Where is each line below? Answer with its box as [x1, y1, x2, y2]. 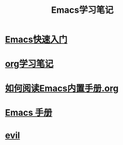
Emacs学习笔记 [51, 4, 114, 16]
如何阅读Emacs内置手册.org [5, 83, 119, 94]
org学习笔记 [5, 58, 54, 69]
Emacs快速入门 [5, 34, 68, 45]
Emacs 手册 [5, 107, 52, 118]
